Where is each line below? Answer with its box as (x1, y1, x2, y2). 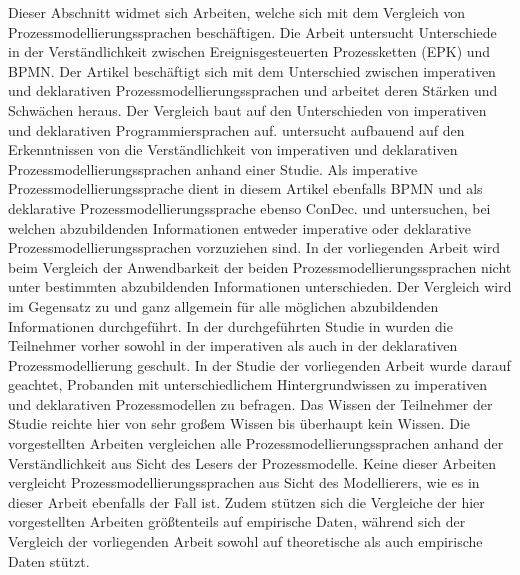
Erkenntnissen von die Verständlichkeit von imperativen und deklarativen (8, 139, 458, 160)
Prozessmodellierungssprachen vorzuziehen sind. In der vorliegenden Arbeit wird (8, 237, 501, 258)
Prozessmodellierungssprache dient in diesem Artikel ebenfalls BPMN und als (8, 178, 483, 199)
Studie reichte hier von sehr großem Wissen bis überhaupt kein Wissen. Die (8, 413, 471, 434)
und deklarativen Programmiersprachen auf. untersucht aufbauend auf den (8, 119, 465, 140)
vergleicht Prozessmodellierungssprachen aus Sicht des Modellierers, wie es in (8, 472, 480, 493)
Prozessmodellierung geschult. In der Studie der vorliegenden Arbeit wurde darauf (8, 354, 511, 375)
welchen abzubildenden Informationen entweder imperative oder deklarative (8, 217, 471, 238)
